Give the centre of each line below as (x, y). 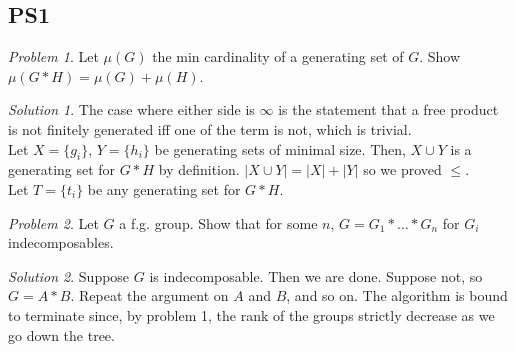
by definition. (199, 169)
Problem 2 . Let (53, 222)
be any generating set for (164, 188)
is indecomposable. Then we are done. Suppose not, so (316, 275)
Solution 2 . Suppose (69, 275)
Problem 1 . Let (53, 56)
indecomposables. (61, 242)
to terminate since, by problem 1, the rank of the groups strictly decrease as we (251, 314)
